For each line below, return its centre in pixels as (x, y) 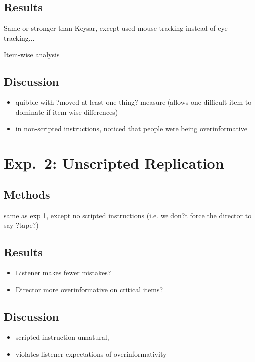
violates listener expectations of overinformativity (91, 353)
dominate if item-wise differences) (67, 112)
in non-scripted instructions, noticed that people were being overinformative (131, 129)
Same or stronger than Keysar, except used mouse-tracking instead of (110, 28)
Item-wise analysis (32, 54)
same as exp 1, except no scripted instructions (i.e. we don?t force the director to (128, 215)
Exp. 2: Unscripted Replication (114, 163)
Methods (27, 194)
